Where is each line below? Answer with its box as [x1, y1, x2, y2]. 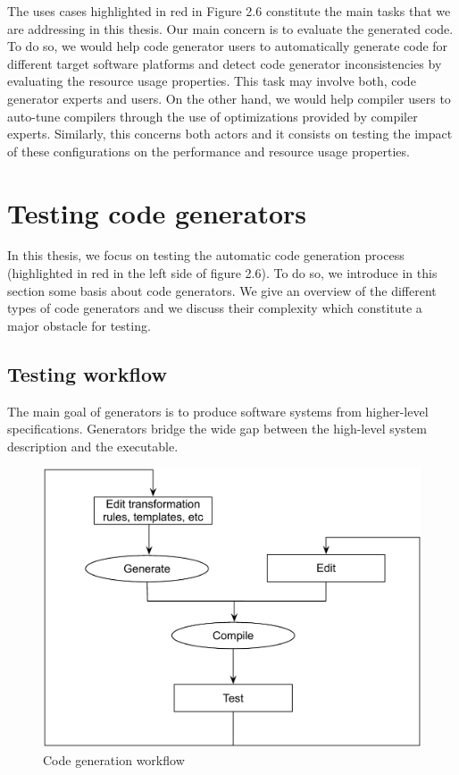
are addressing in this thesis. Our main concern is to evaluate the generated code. [7, 19, 454, 38]
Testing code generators [7, 194, 307, 231]
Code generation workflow [43, 750, 185, 769]
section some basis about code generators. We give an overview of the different [7, 281, 437, 299]
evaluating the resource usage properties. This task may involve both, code [7, 72, 416, 90]
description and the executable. [7, 436, 179, 455]
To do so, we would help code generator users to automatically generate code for [7, 37, 448, 55]
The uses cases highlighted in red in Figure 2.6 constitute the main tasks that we [7, 2, 451, 20]
